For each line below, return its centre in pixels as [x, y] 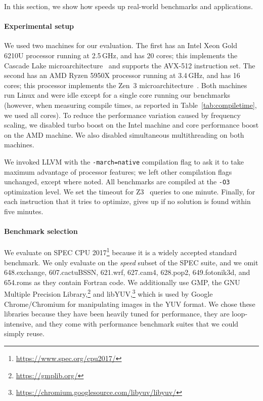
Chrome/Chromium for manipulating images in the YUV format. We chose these [130, 304]
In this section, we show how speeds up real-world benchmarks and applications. [128, 6]
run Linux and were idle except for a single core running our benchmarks [117, 95]
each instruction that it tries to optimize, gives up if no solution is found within [127, 201]
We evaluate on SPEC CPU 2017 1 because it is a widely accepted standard [121, 252]
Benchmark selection [41, 231]
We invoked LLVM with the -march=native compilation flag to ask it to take [124, 161]
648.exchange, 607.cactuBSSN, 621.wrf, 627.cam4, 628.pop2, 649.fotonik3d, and [127, 272]
